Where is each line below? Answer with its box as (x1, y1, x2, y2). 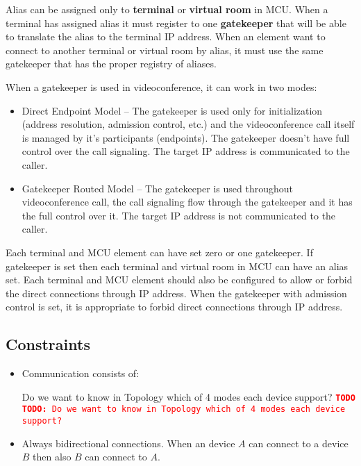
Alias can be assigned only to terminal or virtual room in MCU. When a (6, 2, 328, 16)
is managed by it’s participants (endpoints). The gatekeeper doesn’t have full (22, 130, 350, 144)
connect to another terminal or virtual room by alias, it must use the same (6, 42, 324, 57)
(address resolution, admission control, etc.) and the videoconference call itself (22, 117, 355, 131)
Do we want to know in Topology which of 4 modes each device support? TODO (22, 389, 355, 403)
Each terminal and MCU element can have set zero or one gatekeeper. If (6, 244, 313, 259)
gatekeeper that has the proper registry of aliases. (6, 56, 217, 71)
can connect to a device (249, 435, 349, 450)
